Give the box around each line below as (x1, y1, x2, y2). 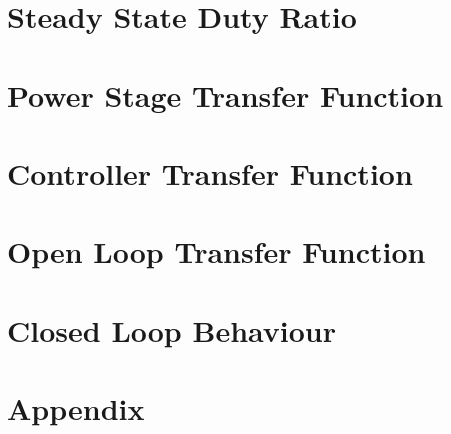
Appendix (7, 388, 145, 429)
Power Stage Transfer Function (7, 74, 444, 115)
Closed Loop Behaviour (7, 309, 336, 350)
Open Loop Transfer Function (7, 231, 426, 272)
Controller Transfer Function (7, 152, 413, 193)
